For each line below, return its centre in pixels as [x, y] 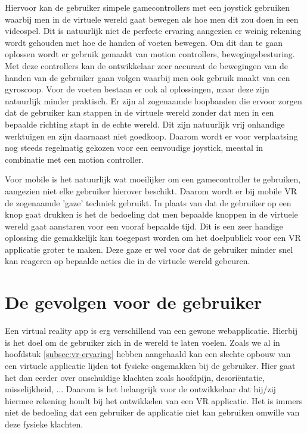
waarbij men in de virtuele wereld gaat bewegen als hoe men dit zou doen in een [152, 19]
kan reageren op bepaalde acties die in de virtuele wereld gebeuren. [128, 261]
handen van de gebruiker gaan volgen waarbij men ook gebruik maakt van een [148, 77]
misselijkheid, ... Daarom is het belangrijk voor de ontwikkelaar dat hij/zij [140, 389]
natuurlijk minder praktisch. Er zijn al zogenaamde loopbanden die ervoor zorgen [153, 100]
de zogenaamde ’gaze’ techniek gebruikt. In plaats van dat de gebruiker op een [148, 202]
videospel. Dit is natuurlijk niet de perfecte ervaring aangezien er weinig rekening [153, 31]
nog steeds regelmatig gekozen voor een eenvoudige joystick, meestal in [134, 148]
